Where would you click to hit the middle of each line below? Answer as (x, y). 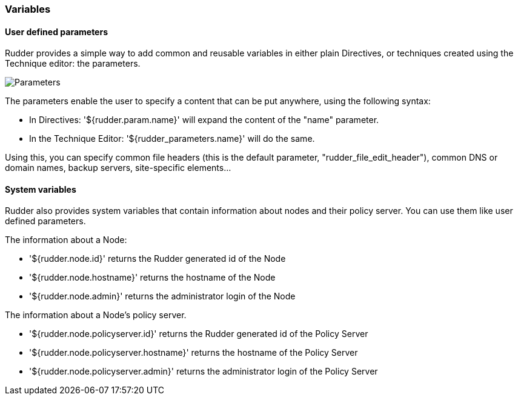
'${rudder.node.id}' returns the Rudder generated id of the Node (158, 259)
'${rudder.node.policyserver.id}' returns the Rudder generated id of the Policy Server (199, 334)
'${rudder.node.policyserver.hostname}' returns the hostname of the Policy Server (194, 353)
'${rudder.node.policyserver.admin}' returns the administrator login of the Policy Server (204, 372)
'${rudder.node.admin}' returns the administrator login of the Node (162, 296)
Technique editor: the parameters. (73, 64)
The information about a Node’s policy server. (96, 315)
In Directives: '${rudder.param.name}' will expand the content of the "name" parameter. (204, 120)
